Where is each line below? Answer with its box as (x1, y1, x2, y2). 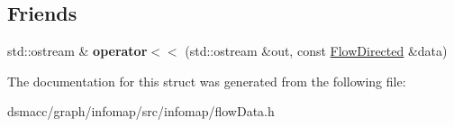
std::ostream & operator (7, 41, 148, 60)
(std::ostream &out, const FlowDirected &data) (185, 41, 448, 60)
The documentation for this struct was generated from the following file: (7, 71, 406, 90)
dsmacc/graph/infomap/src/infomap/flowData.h (7, 102, 275, 121)
